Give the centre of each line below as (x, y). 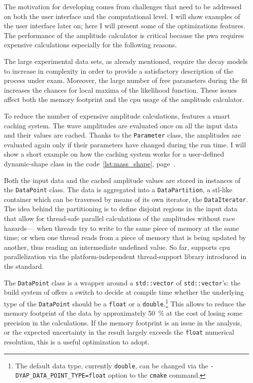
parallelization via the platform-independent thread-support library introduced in (125, 256)
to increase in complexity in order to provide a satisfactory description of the (119, 71)
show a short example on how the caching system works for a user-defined (114, 154)
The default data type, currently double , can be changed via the (112, 365)
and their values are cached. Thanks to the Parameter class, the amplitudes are (122, 135)
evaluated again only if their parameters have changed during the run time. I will (125, 144)
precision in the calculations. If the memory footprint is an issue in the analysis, (123, 322)
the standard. (24, 266)
